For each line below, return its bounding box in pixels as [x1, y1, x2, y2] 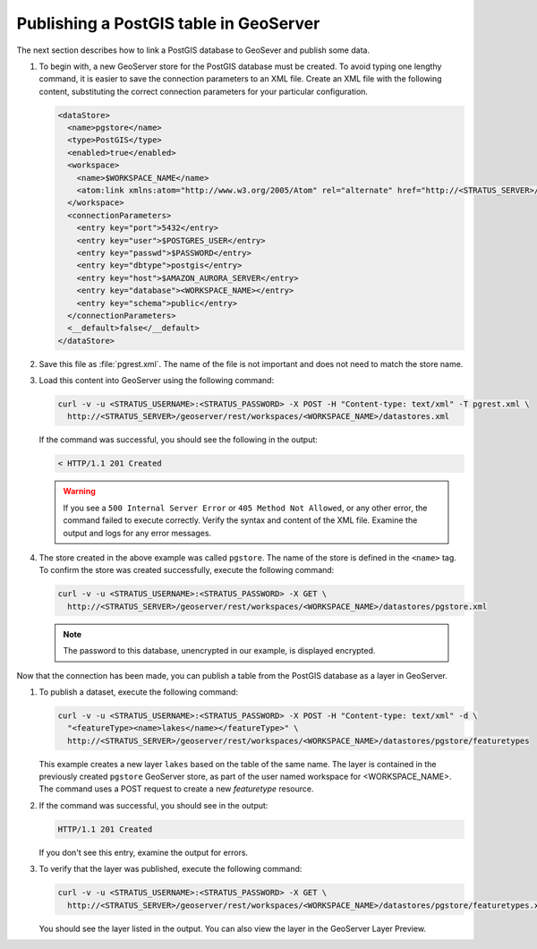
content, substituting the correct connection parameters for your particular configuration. [38, 86, 369, 97]
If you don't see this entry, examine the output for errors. [38, 847, 249, 858]
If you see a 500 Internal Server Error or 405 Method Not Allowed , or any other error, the [63, 502, 428, 513]
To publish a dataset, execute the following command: [38, 686, 239, 697]
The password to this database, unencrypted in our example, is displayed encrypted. [63, 645, 376, 656]
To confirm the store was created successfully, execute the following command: [38, 565, 335, 576]
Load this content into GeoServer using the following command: [38, 375, 275, 386]
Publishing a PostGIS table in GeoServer [16, 13, 320, 33]
